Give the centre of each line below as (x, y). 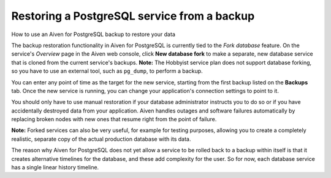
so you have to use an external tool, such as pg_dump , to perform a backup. (107, 71)
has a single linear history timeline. (55, 168)
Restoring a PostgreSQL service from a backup (133, 16)
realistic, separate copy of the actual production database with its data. (101, 139)
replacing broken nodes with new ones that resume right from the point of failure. (114, 119)
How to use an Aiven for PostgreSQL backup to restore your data (93, 34)
